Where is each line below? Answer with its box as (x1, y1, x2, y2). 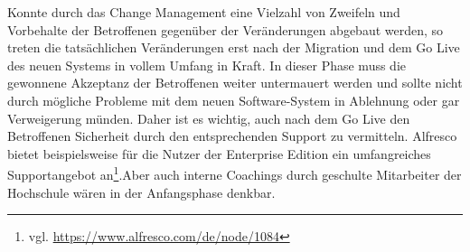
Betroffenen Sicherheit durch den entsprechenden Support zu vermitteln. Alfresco (7, 126, 457, 145)
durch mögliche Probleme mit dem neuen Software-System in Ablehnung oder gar (7, 90, 460, 109)
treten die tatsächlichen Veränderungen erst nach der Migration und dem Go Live (7, 38, 460, 57)
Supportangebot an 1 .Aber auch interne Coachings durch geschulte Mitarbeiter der (7, 163, 462, 183)
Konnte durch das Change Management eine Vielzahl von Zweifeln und (7, 3, 400, 21)
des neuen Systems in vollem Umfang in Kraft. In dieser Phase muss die (7, 55, 406, 74)
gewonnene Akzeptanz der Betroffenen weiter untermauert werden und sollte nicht (7, 73, 463, 92)
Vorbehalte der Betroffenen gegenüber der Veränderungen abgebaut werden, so (7, 20, 444, 39)
